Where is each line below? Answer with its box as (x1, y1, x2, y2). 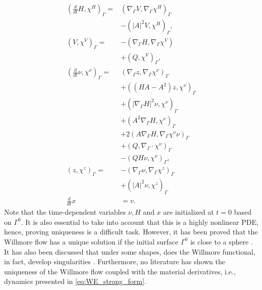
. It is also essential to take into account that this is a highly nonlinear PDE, (21, 216, 258, 227)
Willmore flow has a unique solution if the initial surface (4, 236, 179, 247)
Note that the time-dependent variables (4, 207, 126, 217)
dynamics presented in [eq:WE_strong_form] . (4, 276, 146, 286)
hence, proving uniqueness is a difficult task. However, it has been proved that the (4, 226, 258, 237)
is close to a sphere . (190, 236, 253, 247)
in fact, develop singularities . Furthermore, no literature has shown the (4, 256, 225, 267)
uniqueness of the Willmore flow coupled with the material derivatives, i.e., (4, 266, 236, 276)
